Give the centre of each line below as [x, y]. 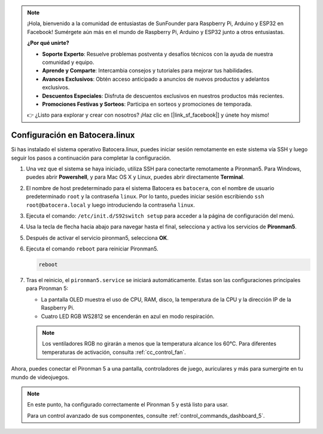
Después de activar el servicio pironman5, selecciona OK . [97, 238]
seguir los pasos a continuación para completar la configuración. [91, 158]
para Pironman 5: [47, 288]
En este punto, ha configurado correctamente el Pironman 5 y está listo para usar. [128, 405]
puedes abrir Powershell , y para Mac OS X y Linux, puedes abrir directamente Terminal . [135, 177]
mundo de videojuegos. [40, 377]
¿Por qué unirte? [48, 43]
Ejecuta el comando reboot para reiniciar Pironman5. [92, 249]
